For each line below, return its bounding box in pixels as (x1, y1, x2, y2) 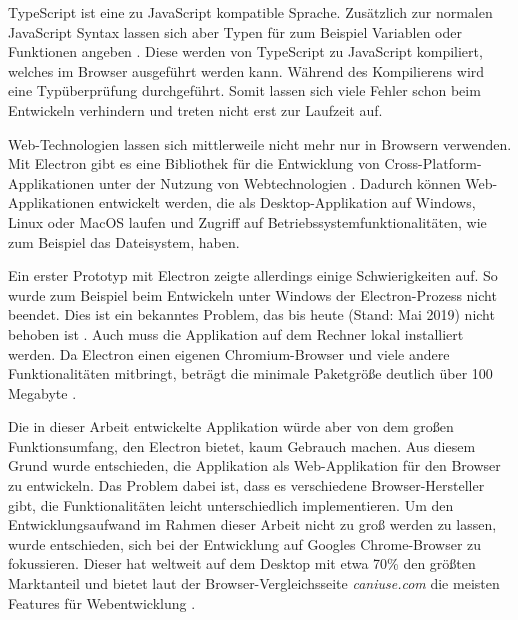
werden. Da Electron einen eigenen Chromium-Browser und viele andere (8, 343, 450, 364)
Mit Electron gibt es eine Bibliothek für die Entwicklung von (8, 153, 380, 174)
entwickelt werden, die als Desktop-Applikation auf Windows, (99, 192, 476, 213)
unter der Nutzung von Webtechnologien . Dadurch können (99, 172, 461, 193)
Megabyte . (8, 382, 77, 403)
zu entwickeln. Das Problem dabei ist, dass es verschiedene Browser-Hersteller (8, 475, 485, 496)
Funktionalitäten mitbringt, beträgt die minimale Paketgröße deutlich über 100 (8, 363, 493, 384)
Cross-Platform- (384, 153, 482, 174)
